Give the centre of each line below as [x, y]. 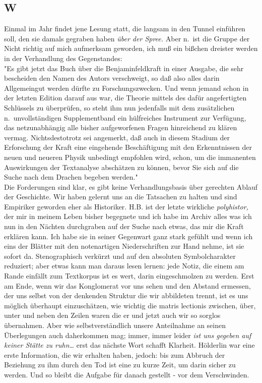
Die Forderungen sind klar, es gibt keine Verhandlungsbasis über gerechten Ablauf [131, 186]
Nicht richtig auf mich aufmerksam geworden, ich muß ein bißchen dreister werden [131, 48]
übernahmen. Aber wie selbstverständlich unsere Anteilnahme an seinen [115, 325]
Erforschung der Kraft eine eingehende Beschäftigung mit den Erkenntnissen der [128, 147]
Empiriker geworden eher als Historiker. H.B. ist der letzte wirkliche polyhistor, [126, 206]
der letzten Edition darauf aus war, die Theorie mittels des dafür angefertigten [125, 98]
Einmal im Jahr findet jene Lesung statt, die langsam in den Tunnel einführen [125, 29]
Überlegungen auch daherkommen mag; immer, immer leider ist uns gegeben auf [128, 335]
